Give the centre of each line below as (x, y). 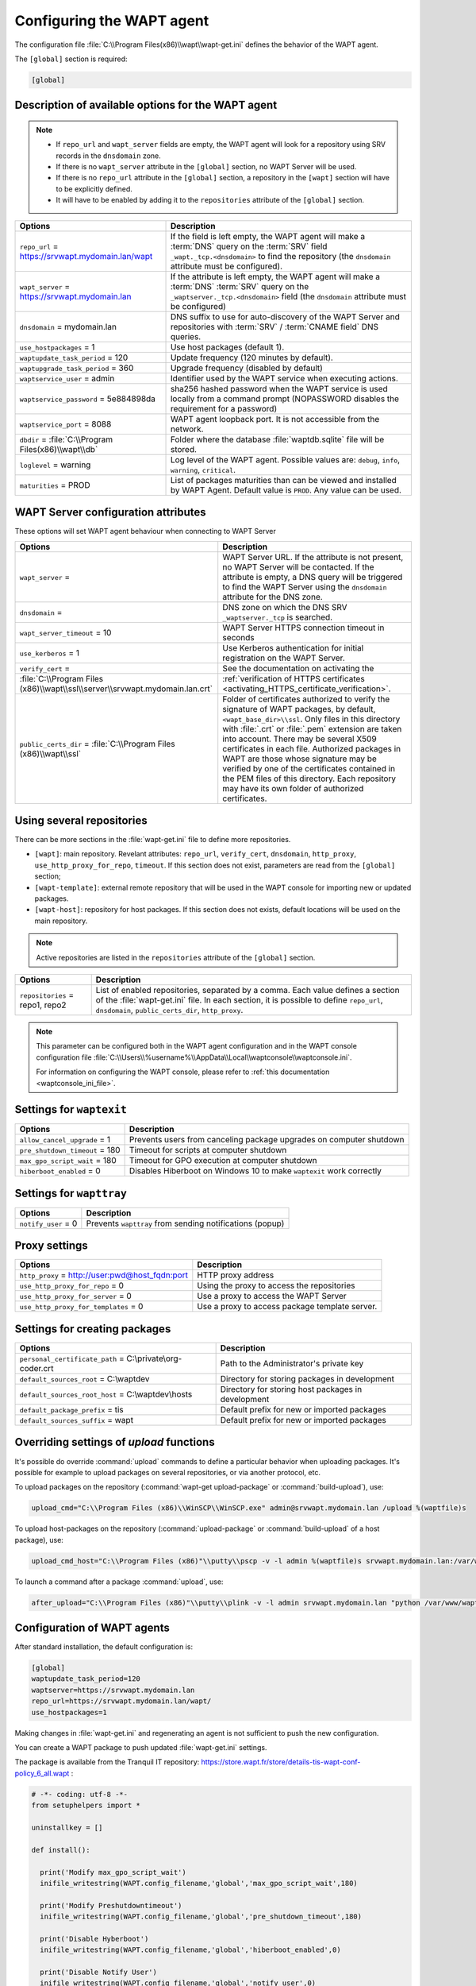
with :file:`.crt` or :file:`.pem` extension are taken (312, 728)
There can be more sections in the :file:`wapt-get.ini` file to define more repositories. (153, 840)
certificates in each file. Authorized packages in (311, 748)
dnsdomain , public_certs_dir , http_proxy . (169, 1010)
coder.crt (36, 1368)
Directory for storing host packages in (291, 1389)
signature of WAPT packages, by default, (299, 709)
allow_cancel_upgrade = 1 (65, 1140)
